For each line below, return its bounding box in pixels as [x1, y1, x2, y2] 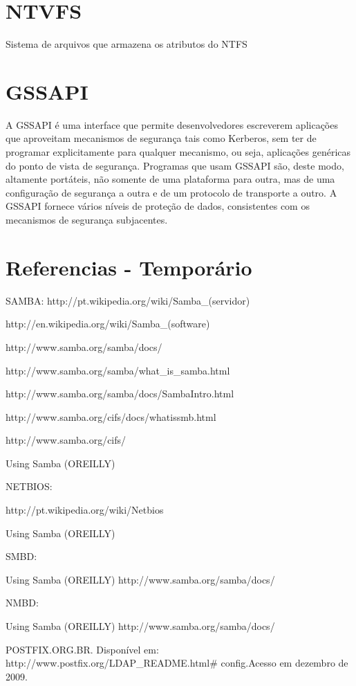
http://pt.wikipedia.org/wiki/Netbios [6, 503, 164, 517]
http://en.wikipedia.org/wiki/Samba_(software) [6, 316, 210, 331]
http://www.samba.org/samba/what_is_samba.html [6, 363, 230, 377]
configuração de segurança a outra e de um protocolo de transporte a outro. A [6, 185, 337, 199]
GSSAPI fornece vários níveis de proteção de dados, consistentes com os [6, 199, 310, 213]
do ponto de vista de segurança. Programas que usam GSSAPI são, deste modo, [6, 158, 344, 172]
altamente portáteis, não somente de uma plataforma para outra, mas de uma [6, 172, 335, 186]
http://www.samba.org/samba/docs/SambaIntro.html [6, 386, 234, 401]
